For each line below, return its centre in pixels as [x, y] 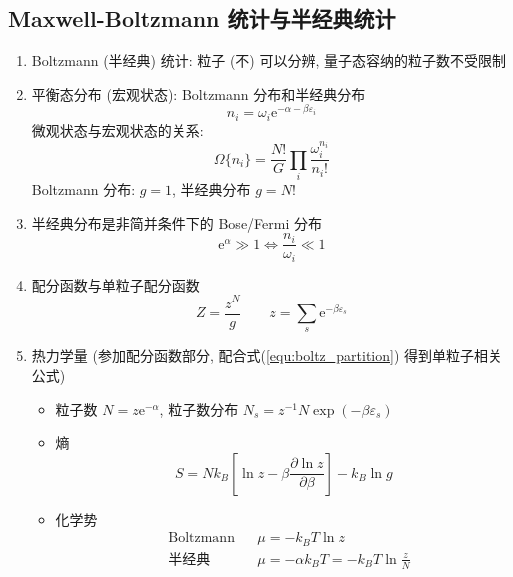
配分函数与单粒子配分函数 [115, 284]
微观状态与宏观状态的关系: [117, 129]
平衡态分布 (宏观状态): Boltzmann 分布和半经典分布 [198, 93]
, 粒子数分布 [199, 408]
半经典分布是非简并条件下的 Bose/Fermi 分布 [177, 222]
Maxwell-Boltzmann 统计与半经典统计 [202, 18]
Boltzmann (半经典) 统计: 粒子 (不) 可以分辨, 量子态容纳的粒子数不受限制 [269, 60]
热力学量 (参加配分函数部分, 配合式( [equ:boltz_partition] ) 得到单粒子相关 [267, 355]
